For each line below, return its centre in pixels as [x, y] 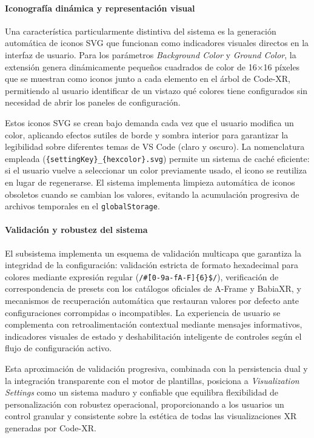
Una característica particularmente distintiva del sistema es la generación [141, 31]
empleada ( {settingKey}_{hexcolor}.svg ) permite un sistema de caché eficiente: [157, 158]
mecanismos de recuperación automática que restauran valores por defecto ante [152, 301]
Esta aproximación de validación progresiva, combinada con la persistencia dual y [156, 369]
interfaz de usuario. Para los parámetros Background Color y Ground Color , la [151, 54]
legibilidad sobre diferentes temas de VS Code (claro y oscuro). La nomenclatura [155, 147]
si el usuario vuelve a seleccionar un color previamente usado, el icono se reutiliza [156, 170]
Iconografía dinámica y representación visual [100, 8]
